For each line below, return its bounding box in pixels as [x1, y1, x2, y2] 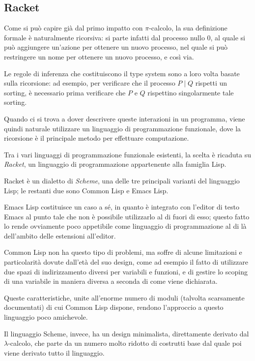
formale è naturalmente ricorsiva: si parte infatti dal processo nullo [4, 32, 205, 42]
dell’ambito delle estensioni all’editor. [4, 230, 116, 241]
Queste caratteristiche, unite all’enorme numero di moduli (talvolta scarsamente [4, 292, 245, 302]
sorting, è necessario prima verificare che [4, 87, 126, 97]
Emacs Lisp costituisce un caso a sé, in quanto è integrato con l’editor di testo [4, 202, 239, 212]
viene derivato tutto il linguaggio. [4, 347, 105, 358]
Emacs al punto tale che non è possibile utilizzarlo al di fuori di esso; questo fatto [4, 211, 250, 221]
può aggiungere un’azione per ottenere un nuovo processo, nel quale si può [4, 42, 228, 52]
